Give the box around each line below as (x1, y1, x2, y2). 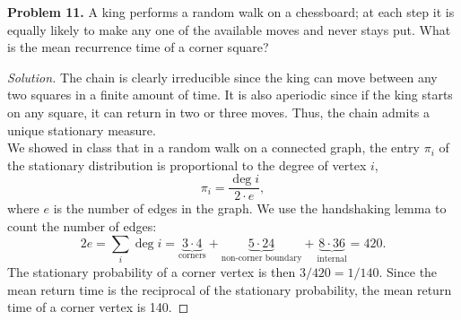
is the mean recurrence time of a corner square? (7, 38, 269, 56)
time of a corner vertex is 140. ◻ (7, 298, 189, 316)
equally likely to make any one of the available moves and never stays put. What (7, 20, 451, 39)
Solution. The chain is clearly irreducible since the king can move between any (7, 67, 438, 86)
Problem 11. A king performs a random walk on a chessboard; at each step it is (7, 3, 455, 21)
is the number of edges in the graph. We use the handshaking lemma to (53, 199, 447, 218)
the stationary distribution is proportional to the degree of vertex (7, 155, 367, 174)
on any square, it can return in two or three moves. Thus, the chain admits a (7, 102, 431, 121)
